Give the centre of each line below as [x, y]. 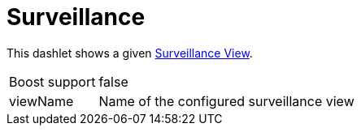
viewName [41, 101]
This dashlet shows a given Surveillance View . [130, 53]
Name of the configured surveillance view [226, 101]
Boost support [52, 81]
